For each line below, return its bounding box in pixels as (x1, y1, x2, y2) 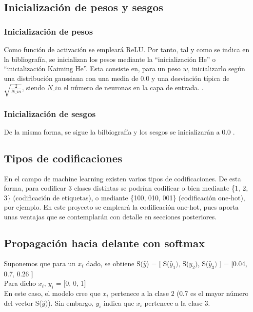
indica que (103, 297, 134, 308)
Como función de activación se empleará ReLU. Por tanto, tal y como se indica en (4, 44, 250, 54)
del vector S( (4, 297, 42, 308)
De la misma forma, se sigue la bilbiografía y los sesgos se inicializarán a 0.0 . (4, 126, 235, 136)
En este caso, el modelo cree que (4, 288, 100, 298)
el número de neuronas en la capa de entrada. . (63, 82, 204, 93)
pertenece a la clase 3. (144, 297, 210, 308)
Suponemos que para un (4, 258, 76, 268)
